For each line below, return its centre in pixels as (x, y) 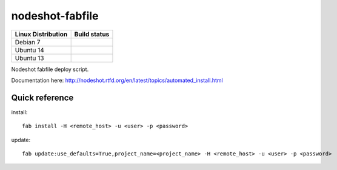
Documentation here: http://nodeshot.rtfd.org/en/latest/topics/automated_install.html (117, 80)
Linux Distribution (41, 34)
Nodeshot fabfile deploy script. (50, 69)
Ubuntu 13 (29, 58)
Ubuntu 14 (30, 50)
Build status (92, 34)
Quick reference (42, 97)
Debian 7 (28, 42)
